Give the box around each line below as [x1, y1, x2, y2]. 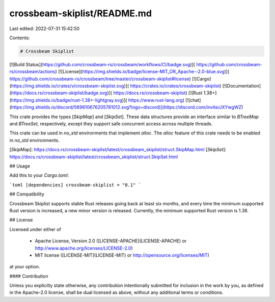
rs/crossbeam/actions [9, 69, 56, 75]
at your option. [9, 264, 40, 270]
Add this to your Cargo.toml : [9, 172, 69, 178]
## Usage [9, 163, 31, 169]
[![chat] [185, 97, 201, 103]
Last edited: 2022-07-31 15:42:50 [9, 25, 80, 32]
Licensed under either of [9, 226, 61, 232]
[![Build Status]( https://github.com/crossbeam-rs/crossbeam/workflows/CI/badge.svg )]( [9, 61, 196, 67]
